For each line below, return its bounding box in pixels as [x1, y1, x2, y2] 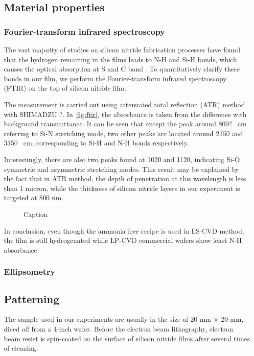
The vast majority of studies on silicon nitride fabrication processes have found [4, 45, 240, 54]
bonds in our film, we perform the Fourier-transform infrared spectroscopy [4, 73, 227, 83]
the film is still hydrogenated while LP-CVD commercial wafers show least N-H [4, 235, 242, 245]
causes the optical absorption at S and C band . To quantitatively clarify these [4, 64, 240, 74]
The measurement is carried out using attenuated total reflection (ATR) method [4, 99, 245, 109]
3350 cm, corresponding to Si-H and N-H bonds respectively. [4, 138, 189, 148]
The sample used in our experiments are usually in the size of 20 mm [4, 314, 211, 324]
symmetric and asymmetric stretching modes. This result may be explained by [4, 164, 239, 174]
